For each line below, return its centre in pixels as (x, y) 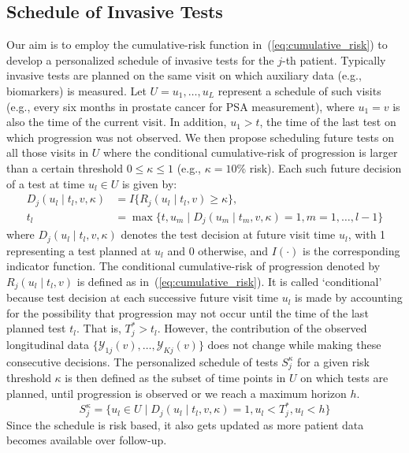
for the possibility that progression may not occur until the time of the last (188, 312)
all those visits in (48, 152)
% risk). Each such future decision (319, 167)
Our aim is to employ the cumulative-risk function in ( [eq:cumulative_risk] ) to (197, 45)
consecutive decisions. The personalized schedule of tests (142, 361)
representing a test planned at (79, 250)
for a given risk (333, 361)
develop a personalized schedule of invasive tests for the (140, 59)
